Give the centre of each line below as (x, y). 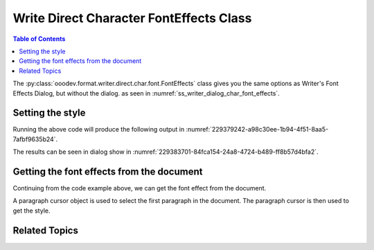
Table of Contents (39, 39)
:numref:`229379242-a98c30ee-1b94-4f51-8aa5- (257, 130)
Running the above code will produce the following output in (99, 130)
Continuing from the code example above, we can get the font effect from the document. (140, 188)
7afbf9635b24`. (35, 139)
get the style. (32, 211)
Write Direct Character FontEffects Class (132, 18)
